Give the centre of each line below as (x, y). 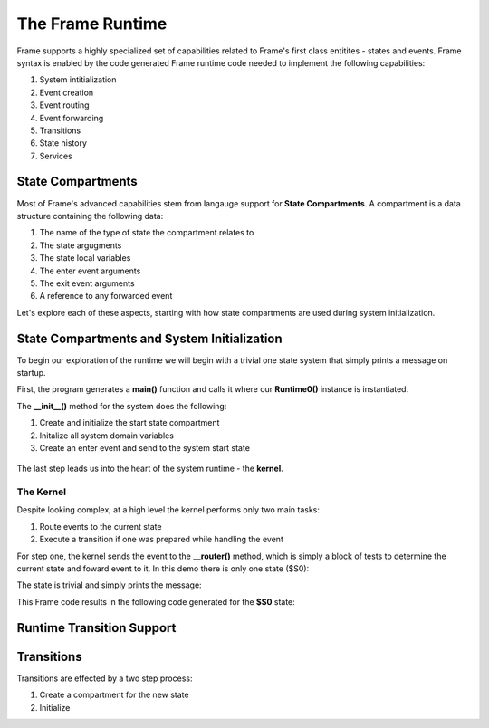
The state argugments (81, 245)
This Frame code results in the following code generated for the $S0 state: (156, 601)
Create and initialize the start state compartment (129, 423)
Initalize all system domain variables (106, 436)
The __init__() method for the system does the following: (122, 406)
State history (63, 143)
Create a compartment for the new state (114, 695)
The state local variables (85, 258)
